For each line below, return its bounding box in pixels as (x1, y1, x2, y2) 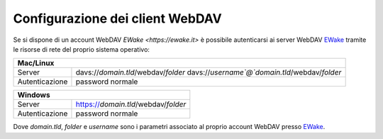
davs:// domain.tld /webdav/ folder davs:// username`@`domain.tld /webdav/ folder (75, 67, 342, 77)
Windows (17, 90, 50, 100)
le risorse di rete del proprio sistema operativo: (13, 45, 150, 53)
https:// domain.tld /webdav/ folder (75, 99, 187, 109)
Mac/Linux (17, 58, 55, 68)
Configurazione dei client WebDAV (13, 11, 223, 26)
